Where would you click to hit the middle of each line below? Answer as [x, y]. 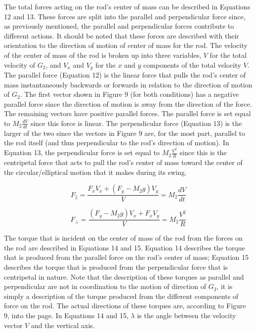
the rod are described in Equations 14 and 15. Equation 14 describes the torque [125, 247]
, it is [225, 286]
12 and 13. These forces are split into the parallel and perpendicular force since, [125, 16]
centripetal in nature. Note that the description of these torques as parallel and [124, 276]
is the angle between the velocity [187, 315]
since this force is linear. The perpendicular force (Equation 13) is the [136, 123]
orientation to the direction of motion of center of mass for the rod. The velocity [126, 45]
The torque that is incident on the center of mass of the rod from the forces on [123, 238]
